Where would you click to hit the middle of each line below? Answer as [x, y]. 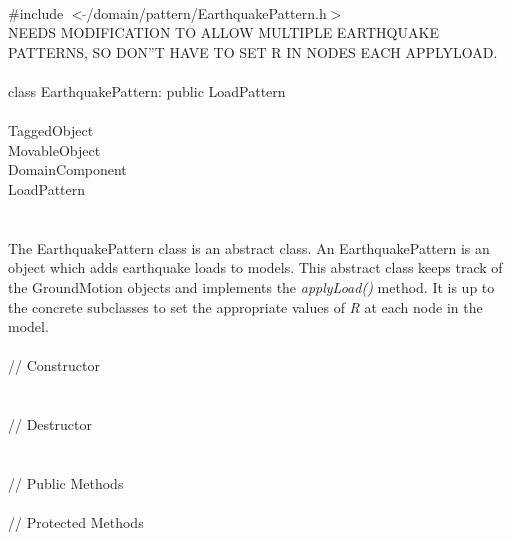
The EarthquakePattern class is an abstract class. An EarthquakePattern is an [249, 247]
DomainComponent [67, 169]
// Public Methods [66, 482]
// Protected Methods [76, 522]
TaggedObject [51, 130]
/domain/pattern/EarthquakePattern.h [206, 12]
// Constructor [54, 365]
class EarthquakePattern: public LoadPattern [147, 90]
